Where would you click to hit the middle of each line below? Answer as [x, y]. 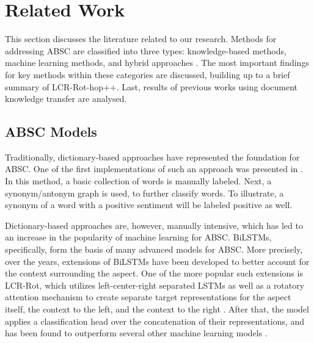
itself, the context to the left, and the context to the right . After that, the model [157, 309]
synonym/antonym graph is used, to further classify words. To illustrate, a [144, 193]
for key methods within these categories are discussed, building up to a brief [148, 74]
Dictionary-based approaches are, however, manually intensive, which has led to [154, 225]
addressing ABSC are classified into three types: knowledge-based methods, [146, 50]
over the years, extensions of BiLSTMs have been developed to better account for [157, 261]
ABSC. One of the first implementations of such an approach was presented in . [154, 169]
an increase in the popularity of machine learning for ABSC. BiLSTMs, [138, 237]
